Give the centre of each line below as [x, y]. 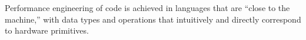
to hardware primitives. [47, 30]
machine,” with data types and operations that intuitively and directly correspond [153, 19]
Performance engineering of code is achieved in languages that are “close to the [147, 8]
